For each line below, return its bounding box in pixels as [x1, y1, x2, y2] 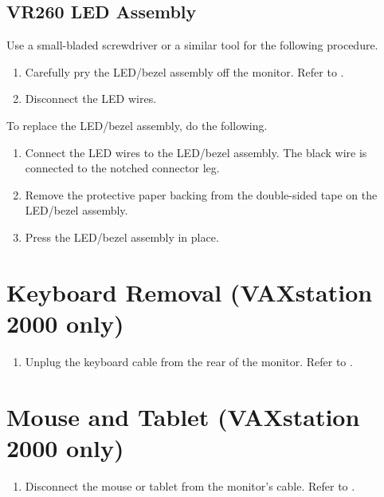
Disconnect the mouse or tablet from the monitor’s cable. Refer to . [25, 477, 355, 494]
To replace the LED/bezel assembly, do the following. [6, 116, 268, 133]
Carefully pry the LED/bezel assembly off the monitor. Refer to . [25, 63, 344, 80]
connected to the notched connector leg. [25, 160, 220, 176]
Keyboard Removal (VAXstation [6, 275, 373, 308]
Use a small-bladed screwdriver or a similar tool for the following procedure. [6, 37, 378, 53]
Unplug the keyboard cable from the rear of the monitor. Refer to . [25, 353, 353, 369]
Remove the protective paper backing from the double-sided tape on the [25, 186, 378, 203]
